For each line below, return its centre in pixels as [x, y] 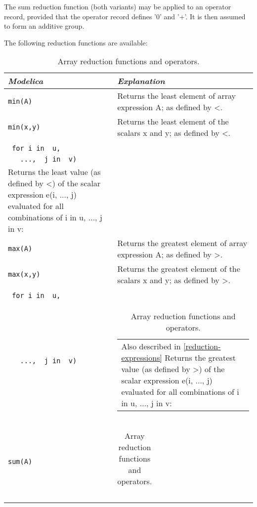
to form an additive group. [44, 26]
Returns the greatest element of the [179, 269]
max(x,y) [24, 275]
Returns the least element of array [177, 96]
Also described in [151, 346]
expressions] [142, 358]
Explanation [141, 81]
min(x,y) [24, 127]
